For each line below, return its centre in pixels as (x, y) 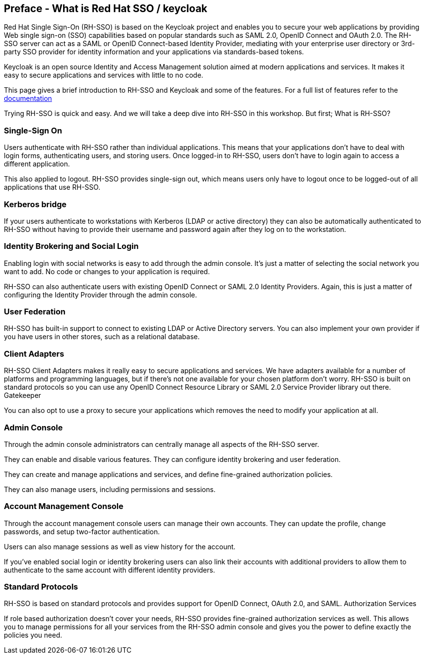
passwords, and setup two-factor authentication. (82, 531)
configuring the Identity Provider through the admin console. (101, 295)
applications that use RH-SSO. (52, 187)
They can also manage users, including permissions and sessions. (110, 489)
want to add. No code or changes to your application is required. (107, 271)
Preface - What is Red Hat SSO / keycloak (106, 8)
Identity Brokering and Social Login (71, 246)
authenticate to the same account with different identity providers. (110, 570)
